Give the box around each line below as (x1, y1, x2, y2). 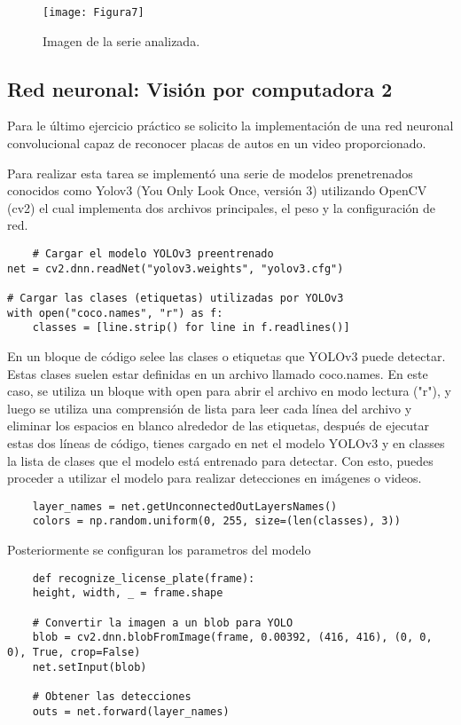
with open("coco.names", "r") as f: (7, 306, 223, 319)
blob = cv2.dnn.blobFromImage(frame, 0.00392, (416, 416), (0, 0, (32, 631, 433, 644)
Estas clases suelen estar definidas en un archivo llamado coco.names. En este (7, 364, 428, 382)
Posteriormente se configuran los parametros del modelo (7, 540, 311, 559)
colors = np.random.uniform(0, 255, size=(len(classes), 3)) (32, 515, 401, 528)
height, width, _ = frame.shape (32, 587, 223, 600)
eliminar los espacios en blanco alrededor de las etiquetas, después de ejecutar (7, 416, 429, 435)
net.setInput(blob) (32, 660, 147, 674)
